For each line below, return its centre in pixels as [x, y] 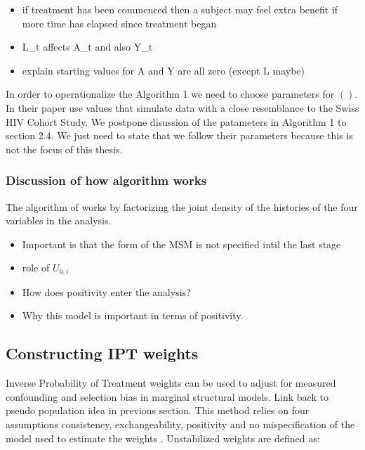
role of [36, 268]
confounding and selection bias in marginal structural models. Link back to [167, 396]
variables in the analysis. [59, 220]
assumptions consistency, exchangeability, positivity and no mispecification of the [180, 424]
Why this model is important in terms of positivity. [133, 315]
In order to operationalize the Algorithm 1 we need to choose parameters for [170, 94]
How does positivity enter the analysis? [106, 291]
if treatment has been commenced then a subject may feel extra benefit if [180, 9]
